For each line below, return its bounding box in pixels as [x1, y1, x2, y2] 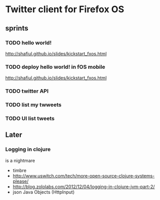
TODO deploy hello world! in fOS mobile [5, 63, 105, 70]
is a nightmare [5, 157, 35, 163]
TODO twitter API [5, 88, 49, 95]
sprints [5, 24, 29, 33]
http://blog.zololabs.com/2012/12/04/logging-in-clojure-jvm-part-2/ [12, 183, 155, 189]
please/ [12, 178, 29, 184]
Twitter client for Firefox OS [5, 4, 124, 15]
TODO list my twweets [5, 101, 62, 108]
